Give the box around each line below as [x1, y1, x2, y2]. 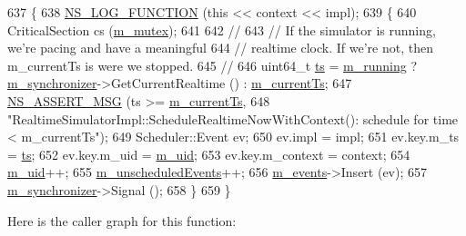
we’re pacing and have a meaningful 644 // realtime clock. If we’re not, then [7, 38, 433, 57]
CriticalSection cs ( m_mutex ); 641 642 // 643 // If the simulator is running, [7, 20, 436, 39]
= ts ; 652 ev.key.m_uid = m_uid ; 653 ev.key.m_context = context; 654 [7, 144, 410, 163]
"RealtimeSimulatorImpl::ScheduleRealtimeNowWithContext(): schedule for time [7, 109, 459, 128]
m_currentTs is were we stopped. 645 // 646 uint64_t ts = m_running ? [7, 55, 418, 74]
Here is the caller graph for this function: [7, 211, 237, 230]
